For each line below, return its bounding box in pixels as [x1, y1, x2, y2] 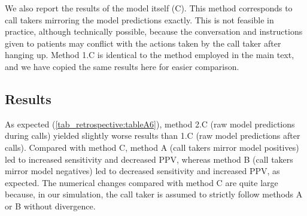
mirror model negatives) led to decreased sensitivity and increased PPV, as [5, 165, 280, 177]
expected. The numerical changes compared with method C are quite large [5, 176, 278, 188]
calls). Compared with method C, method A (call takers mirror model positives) [5, 141, 299, 153]
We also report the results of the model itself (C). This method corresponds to [5, 2, 293, 14]
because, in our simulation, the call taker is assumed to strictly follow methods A [5, 188, 303, 200]
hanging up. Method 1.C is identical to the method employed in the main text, [5, 48, 294, 61]
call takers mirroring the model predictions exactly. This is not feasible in [5, 13, 274, 26]
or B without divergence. [5, 199, 96, 212]
